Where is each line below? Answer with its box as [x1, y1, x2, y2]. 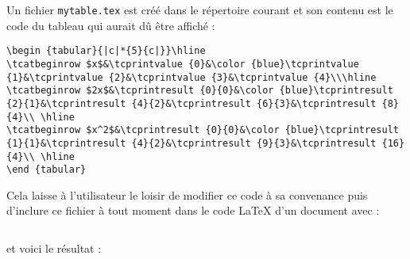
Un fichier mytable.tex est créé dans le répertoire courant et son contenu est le [6, 2, 393, 17]
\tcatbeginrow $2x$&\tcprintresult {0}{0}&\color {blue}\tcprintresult [6, 85, 393, 97]
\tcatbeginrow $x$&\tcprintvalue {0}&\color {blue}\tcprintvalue [6, 58, 359, 70]
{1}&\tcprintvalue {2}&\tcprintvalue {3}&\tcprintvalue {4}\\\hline [6, 71, 377, 83]
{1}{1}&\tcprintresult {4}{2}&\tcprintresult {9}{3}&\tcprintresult [6, 137, 377, 149]
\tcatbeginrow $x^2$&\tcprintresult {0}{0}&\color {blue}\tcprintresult [6, 124, 399, 136]
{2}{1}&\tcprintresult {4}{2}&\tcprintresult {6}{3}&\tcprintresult [6, 97, 377, 109]
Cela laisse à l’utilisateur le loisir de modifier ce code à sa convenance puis [6, 186, 368, 203]
